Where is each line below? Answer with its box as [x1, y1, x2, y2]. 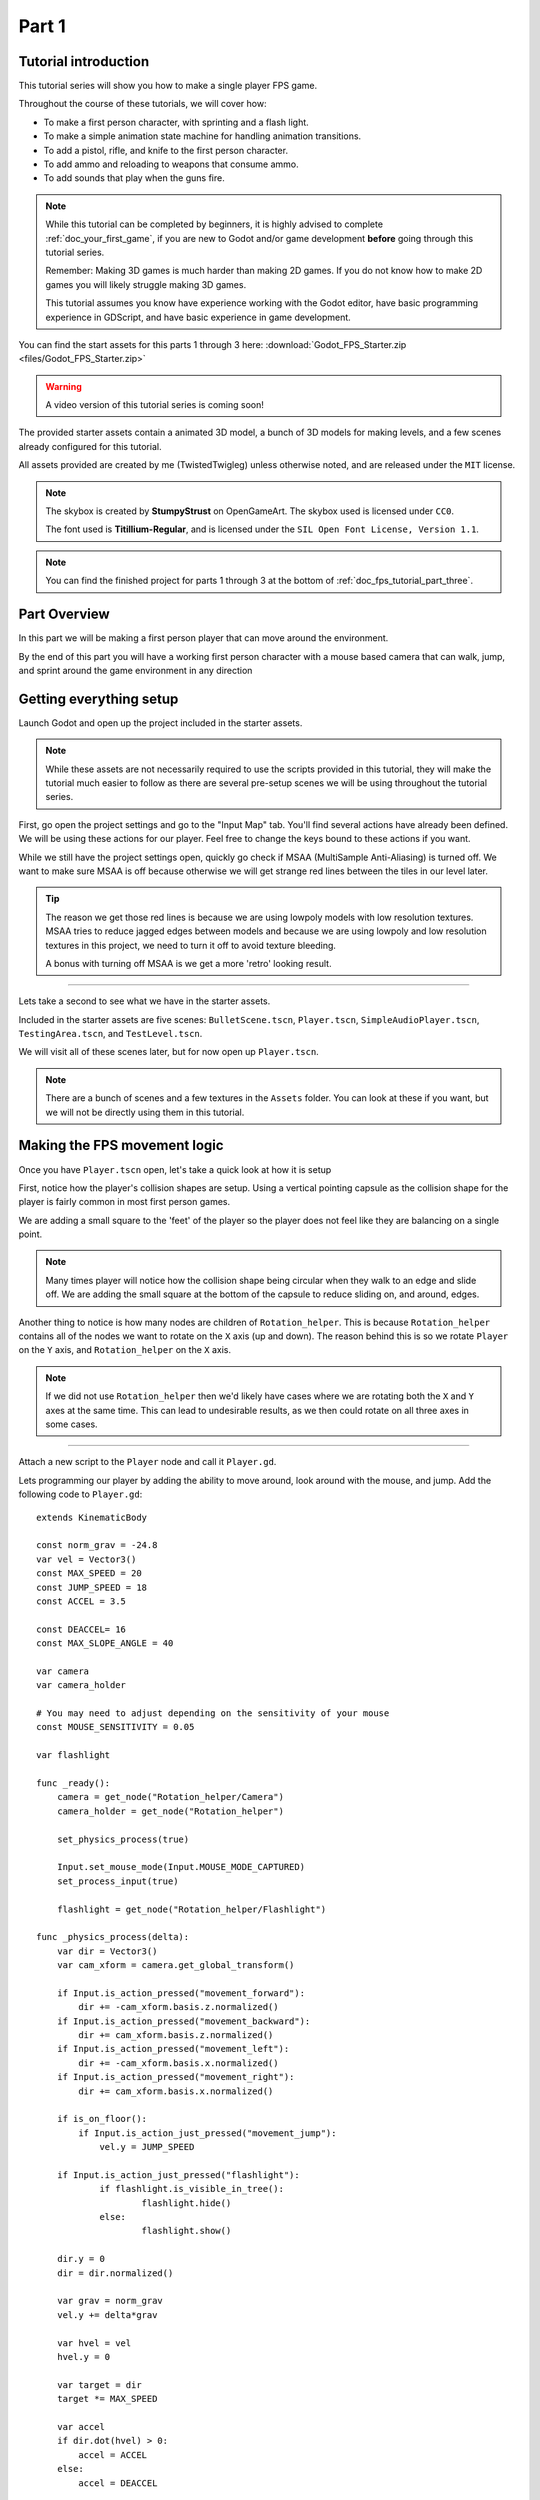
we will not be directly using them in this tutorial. [45, 1106, 245, 1118]
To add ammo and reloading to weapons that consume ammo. [43, 158, 299, 170]
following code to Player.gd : [18, 1488, 143, 1500]
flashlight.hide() [141, 2197, 232, 2209]
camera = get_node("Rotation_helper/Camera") [56, 1791, 285, 1803]
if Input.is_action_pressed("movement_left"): [56, 2043, 290, 2055]
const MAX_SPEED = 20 [36, 1568, 142, 1579]
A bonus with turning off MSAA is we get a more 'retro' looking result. [45, 957, 332, 969]
